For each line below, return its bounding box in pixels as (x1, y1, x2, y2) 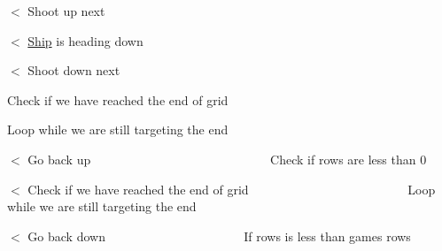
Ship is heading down (27, 31, 143, 49)
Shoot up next (27, 2, 105, 19)
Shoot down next (27, 61, 120, 80)
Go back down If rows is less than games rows (27, 226, 411, 245)
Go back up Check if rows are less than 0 (27, 149, 427, 168)
